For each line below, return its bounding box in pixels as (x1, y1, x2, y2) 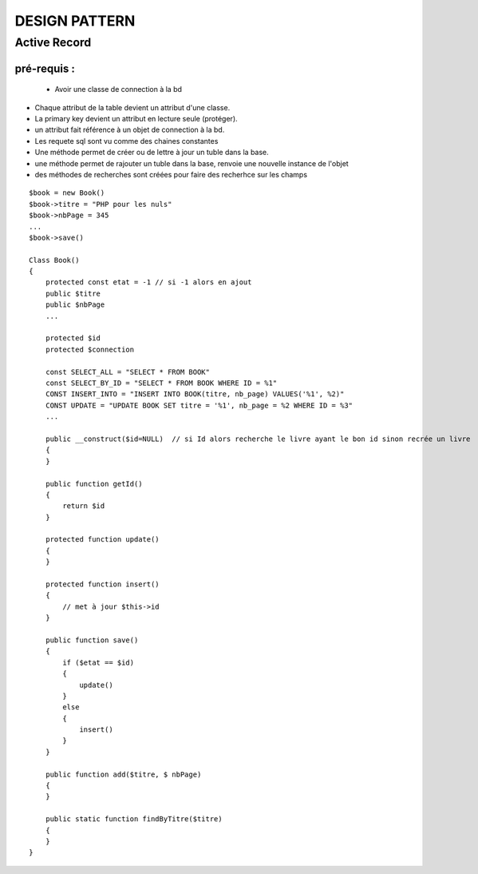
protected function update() (45, 535, 160, 544)
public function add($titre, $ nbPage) (45, 769, 202, 779)
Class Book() (29, 256, 80, 264)
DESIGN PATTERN (14, 12, 136, 30)
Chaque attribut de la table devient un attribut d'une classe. (34, 102, 231, 112)
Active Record (14, 35, 92, 50)
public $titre (45, 288, 101, 298)
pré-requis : (14, 62, 75, 75)
